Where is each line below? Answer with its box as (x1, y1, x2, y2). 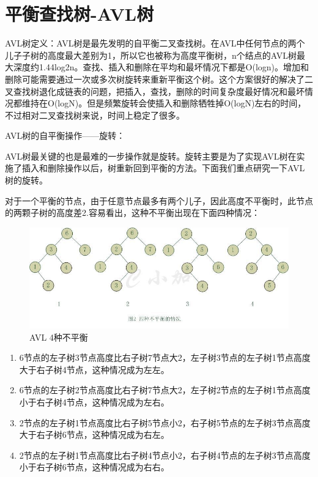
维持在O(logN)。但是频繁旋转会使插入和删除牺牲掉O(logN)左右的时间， (21, 97, 306, 109)
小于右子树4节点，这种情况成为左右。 (19, 396, 169, 409)
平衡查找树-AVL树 (5, 1, 154, 26)
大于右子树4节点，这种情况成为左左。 (19, 363, 169, 375)
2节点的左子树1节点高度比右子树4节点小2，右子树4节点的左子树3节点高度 (19, 448, 311, 461)
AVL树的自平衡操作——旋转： (5, 129, 125, 142)
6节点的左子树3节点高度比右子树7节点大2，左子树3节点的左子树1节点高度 (19, 351, 311, 364)
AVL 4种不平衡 (29, 330, 88, 343)
